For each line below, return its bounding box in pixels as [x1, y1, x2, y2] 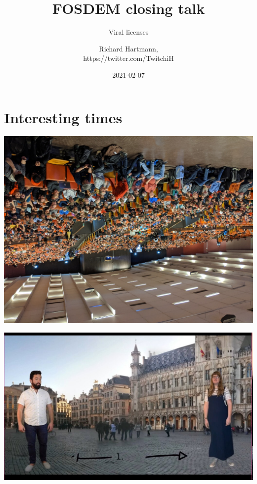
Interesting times [4, 107, 123, 127]
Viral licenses [108, 27, 149, 37]
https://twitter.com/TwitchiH [83, 53, 174, 63]
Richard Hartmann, [99, 43, 158, 53]
